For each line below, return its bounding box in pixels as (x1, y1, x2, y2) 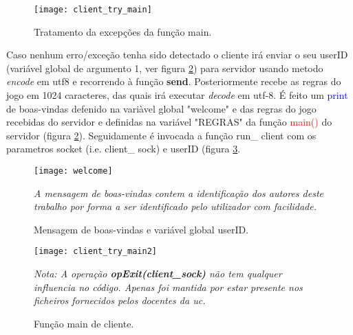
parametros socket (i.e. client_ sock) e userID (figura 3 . (6, 141, 241, 156)
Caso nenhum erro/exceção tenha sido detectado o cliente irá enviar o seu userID (6, 47, 348, 62)
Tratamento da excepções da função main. (34, 24, 212, 38)
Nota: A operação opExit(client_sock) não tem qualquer (34, 266, 282, 281)
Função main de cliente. (34, 316, 134, 330)
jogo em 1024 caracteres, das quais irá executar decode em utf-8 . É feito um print (6, 88, 348, 102)
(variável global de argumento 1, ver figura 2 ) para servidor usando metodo (6, 60, 323, 75)
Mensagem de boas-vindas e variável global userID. (34, 222, 249, 236)
